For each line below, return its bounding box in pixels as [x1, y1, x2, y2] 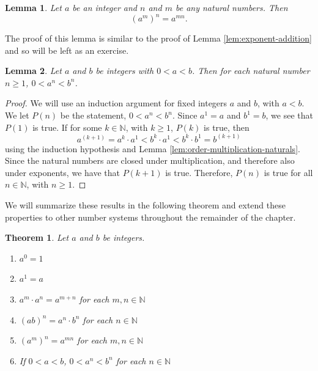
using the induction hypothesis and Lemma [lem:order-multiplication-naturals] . [5, 142, 300, 155]
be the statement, [60, 109, 127, 122]
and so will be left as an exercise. [5, 43, 129, 56]
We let [5, 109, 29, 122]
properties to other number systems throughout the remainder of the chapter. [5, 210, 296, 223]
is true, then [204, 120, 250, 133]
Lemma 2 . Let [5, 64, 62, 77]
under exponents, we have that [5, 166, 120, 178]
